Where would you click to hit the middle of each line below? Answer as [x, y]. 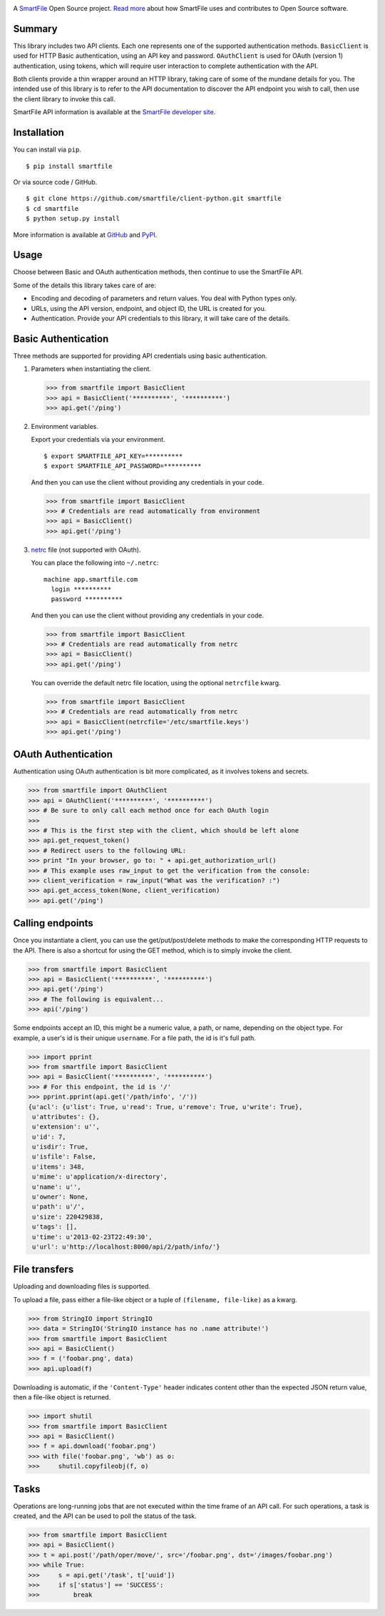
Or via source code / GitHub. [55, 182]
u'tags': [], [55, 1227]
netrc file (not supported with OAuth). [86, 550]
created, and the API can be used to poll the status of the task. [105, 1516]
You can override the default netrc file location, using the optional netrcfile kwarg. [156, 683]
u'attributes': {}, [66, 1116]
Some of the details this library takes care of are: [85, 285]
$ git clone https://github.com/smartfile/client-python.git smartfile [154, 199]
